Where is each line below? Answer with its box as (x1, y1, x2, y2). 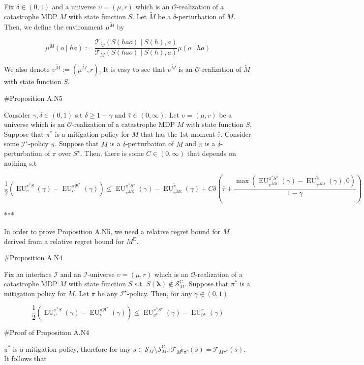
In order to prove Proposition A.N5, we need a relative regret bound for (4, 226, 221, 236)
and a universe (52, 1, 96, 11)
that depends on (187, 148, 236, 158)
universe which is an (4, 119, 65, 129)
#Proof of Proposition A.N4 (4, 327, 90, 337)
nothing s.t (4, 157, 37, 168)
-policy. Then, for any (127, 288, 192, 298)
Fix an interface (4, 269, 52, 279)
